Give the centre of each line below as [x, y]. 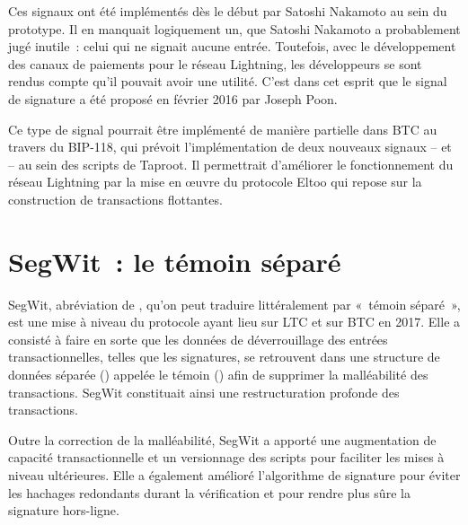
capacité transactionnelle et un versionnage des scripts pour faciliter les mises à [226, 457]
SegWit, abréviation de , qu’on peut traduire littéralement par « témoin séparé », [234, 304]
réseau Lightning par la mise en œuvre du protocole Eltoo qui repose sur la [215, 182]
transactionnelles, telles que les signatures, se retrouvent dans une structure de [224, 357]
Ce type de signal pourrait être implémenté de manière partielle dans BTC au [223, 129]
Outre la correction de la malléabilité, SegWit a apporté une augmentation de [222, 439]
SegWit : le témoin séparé [175, 261]
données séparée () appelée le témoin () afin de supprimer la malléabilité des [218, 375]
